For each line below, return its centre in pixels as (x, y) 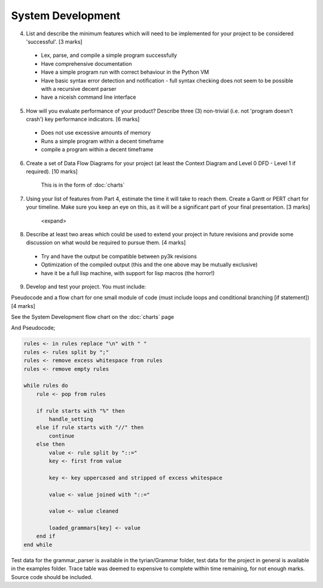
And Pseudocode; (33, 328)
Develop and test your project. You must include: (86, 287)
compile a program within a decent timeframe (97, 150)
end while (38, 545)
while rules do (46, 386)
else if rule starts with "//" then (90, 427)
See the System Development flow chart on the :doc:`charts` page (93, 317)
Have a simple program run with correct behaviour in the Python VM (125, 72)
